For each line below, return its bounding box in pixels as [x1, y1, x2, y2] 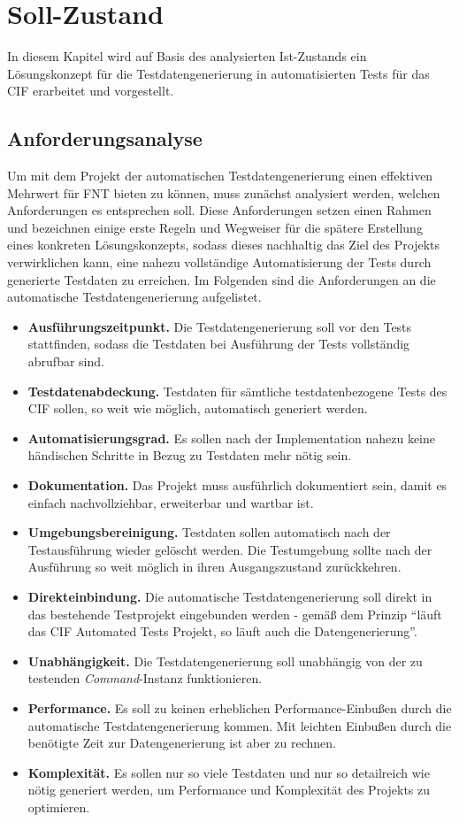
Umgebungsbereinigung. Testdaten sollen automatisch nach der [27, 523, 391, 542]
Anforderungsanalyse [7, 125, 203, 152]
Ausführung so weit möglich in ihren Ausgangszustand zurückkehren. [27, 557, 402, 576]
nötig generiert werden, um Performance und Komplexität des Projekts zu [27, 780, 431, 799]
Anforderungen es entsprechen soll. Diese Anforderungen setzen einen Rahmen [7, 201, 432, 219]
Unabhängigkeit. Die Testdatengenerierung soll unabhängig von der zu [27, 651, 423, 670]
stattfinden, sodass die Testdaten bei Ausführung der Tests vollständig [27, 334, 410, 353]
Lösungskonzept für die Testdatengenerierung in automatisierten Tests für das [7, 64, 430, 82]
